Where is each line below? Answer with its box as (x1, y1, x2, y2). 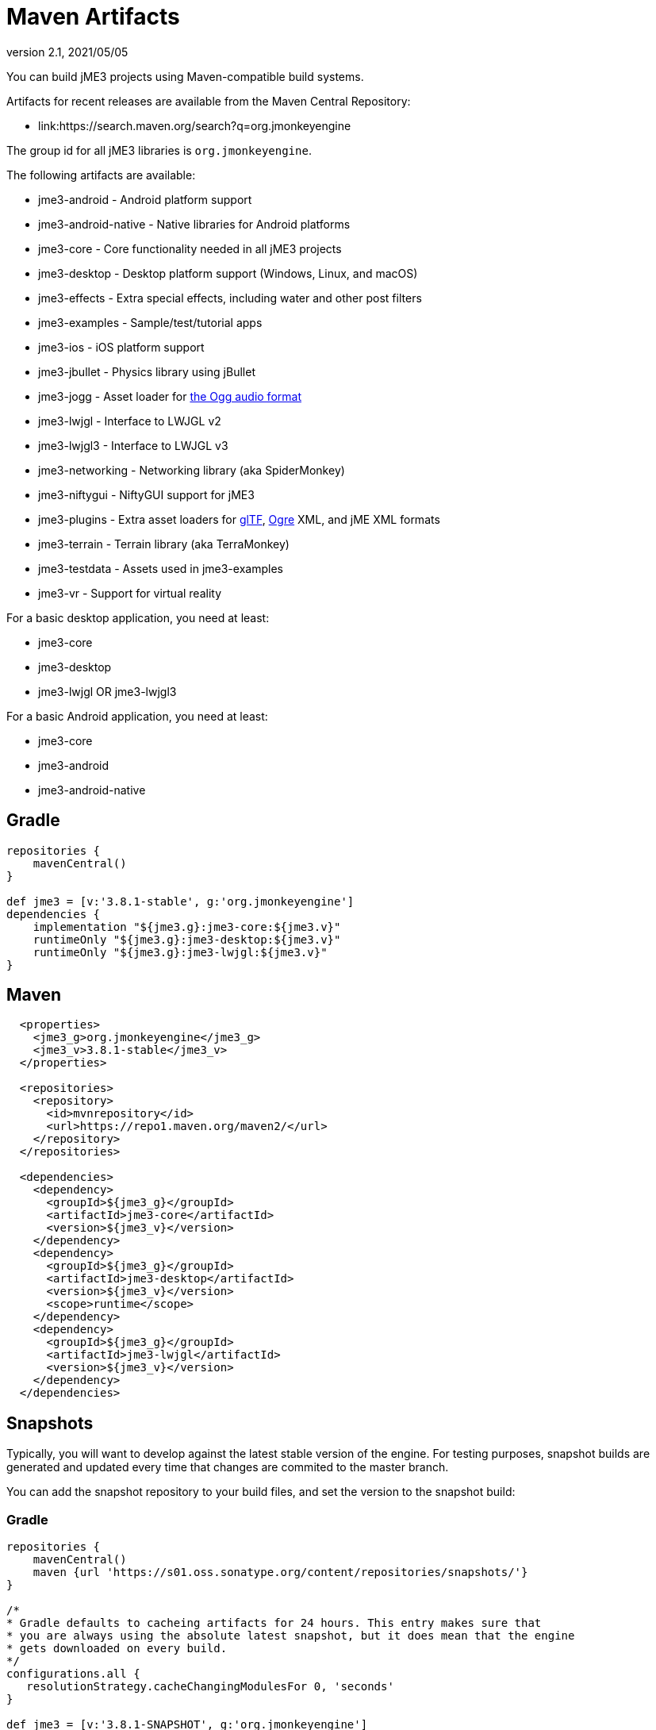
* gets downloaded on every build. (6, 1642, 228, 1655)
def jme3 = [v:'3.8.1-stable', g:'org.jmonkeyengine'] (6, 894, 355, 908)
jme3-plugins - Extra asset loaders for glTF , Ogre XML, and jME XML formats (38, 512, 440, 526)
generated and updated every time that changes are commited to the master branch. (6, 1460, 449, 1474)
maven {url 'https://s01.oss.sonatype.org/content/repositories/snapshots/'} (33, 1566, 528, 1579)
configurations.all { (6, 1667, 140, 1681)
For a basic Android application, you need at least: (6, 709, 268, 723)
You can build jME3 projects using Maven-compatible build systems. (6, 69, 364, 83)
